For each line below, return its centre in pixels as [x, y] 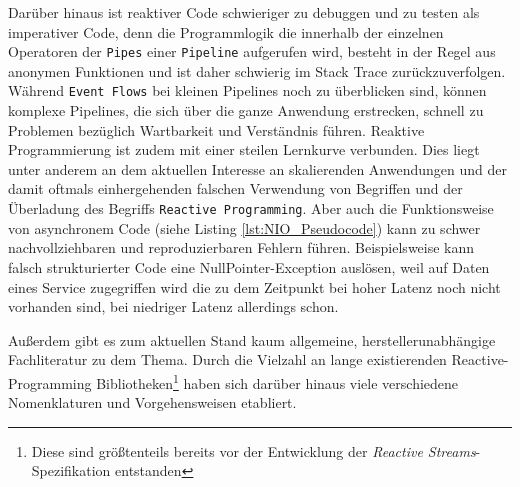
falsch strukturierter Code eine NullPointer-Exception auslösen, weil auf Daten [249, 266]
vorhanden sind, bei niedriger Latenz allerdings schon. [173, 306]
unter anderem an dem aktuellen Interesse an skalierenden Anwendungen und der [257, 168]
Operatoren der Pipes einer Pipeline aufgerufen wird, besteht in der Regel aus [252, 51]
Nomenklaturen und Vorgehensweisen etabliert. [152, 402]
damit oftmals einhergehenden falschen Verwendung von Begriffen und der [235, 188]
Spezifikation [71, 470]
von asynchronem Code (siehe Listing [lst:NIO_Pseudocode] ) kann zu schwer [244, 227]
